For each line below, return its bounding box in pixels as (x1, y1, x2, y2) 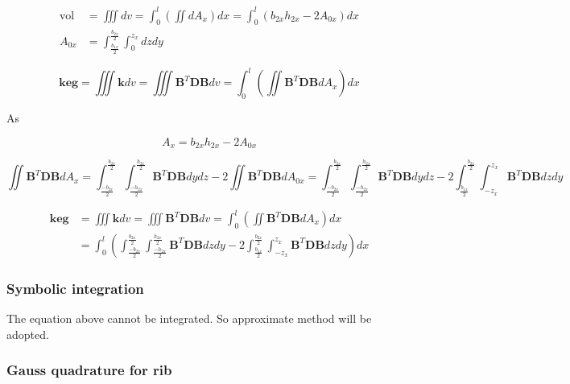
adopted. (6, 325, 49, 342)
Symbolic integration (6, 278, 144, 298)
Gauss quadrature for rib (6, 360, 172, 380)
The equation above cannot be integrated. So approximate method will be (6, 310, 372, 327)
